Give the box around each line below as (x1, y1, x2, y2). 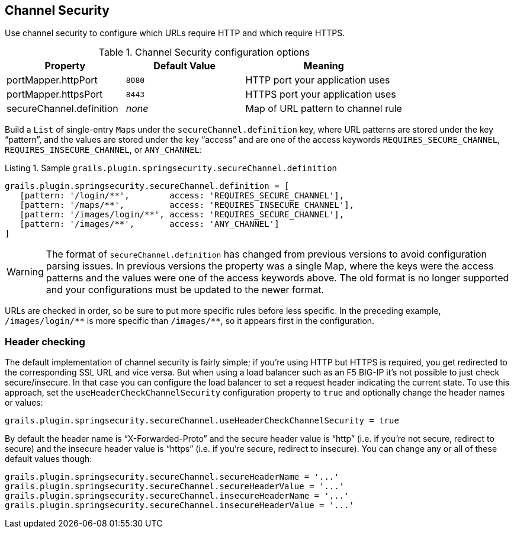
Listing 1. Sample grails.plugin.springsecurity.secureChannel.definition (5, 163, 338, 174)
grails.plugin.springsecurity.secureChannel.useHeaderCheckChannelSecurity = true (5, 416, 399, 426)
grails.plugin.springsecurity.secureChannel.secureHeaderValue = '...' (5, 481, 345, 492)
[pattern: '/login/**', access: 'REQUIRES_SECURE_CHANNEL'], (20, 191, 345, 201)
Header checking (5, 335, 85, 348)
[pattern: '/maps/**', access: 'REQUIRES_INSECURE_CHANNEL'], (20, 200, 355, 210)
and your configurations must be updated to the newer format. (46, 284, 325, 296)
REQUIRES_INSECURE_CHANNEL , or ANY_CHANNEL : (5, 145, 203, 155)
